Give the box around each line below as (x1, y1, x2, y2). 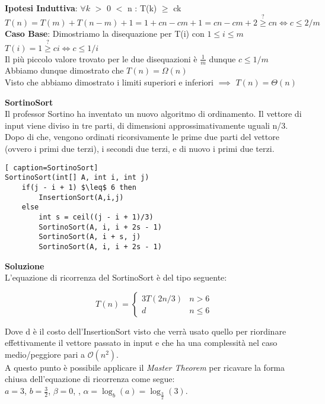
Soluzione (5, 259, 44, 272)
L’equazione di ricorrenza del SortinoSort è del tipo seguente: (5, 271, 227, 284)
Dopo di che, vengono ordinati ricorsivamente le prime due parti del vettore (5, 131, 279, 143)
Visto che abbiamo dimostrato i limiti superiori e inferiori (5, 76, 214, 88)
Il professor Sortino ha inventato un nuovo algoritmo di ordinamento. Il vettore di (5, 107, 302, 120)
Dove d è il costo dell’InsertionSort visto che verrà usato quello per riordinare (5, 325, 286, 337)
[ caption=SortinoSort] (5, 163, 98, 172)
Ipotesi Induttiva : (5, 2, 78, 14)
